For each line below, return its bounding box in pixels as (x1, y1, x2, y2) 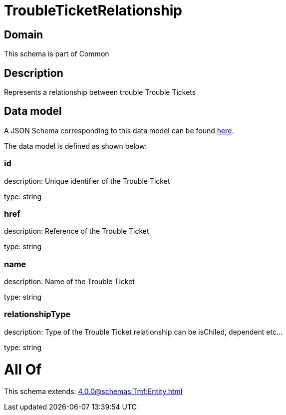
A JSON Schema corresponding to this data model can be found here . (4, 126, 234, 135)
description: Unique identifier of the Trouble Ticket (4, 176, 170, 185)
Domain (4, 28, 43, 41)
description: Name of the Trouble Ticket (4, 277, 135, 286)
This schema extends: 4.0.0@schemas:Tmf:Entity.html (4, 387, 183, 396)
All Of (4, 361, 42, 378)
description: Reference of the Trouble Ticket (4, 227, 149, 236)
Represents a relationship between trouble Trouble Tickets (4, 88, 196, 97)
